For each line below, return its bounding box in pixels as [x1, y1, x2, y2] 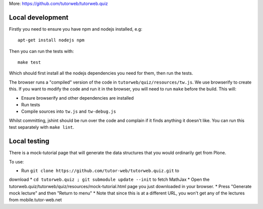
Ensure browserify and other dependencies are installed [21, 95, 134, 101]
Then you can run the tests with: [9, 48, 74, 54]
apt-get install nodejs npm [18, 37, 85, 43]
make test [18, 60, 41, 65]
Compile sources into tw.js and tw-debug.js [21, 108, 116, 114]
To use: [9, 158, 24, 165]
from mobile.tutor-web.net [9, 197, 62, 203]
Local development [9, 13, 69, 21]
